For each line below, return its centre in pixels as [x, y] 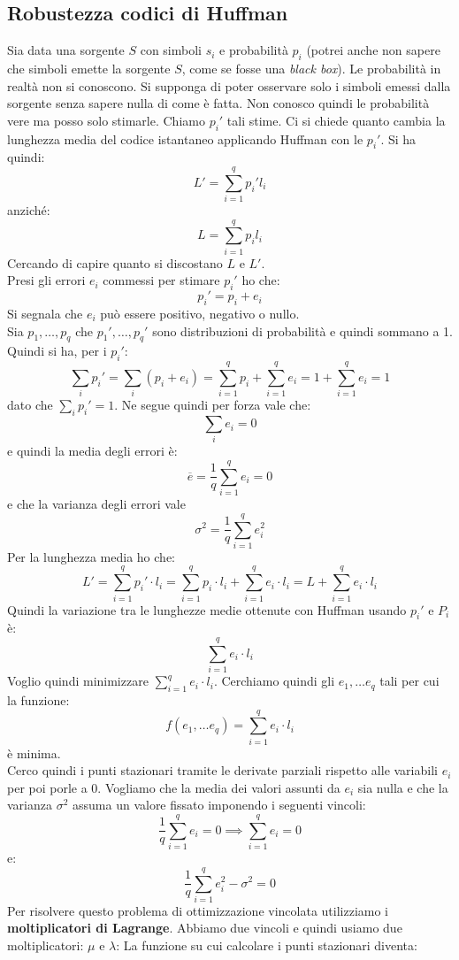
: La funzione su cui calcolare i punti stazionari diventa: [267, 945]
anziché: [29, 210]
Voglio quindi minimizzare [78, 681]
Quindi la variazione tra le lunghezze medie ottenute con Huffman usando [207, 609]
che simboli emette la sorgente [89, 68]
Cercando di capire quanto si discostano [115, 262]
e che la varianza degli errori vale [96, 504]
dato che [30, 405]
